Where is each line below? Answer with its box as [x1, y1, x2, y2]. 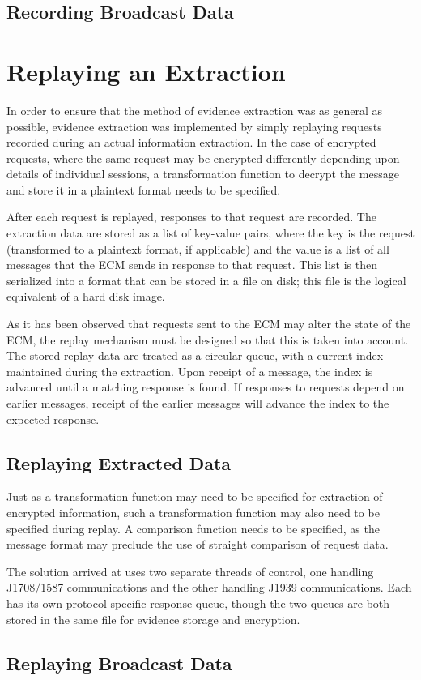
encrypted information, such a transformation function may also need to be [6, 503, 380, 520]
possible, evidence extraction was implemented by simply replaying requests [6, 118, 382, 135]
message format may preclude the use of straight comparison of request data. [6, 536, 389, 553]
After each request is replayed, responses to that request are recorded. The [6, 208, 376, 225]
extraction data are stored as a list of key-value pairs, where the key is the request [6, 225, 415, 242]
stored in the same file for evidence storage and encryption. [6, 610, 300, 627]
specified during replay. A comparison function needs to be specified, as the [6, 520, 380, 537]
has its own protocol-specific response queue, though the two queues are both [6, 594, 390, 611]
